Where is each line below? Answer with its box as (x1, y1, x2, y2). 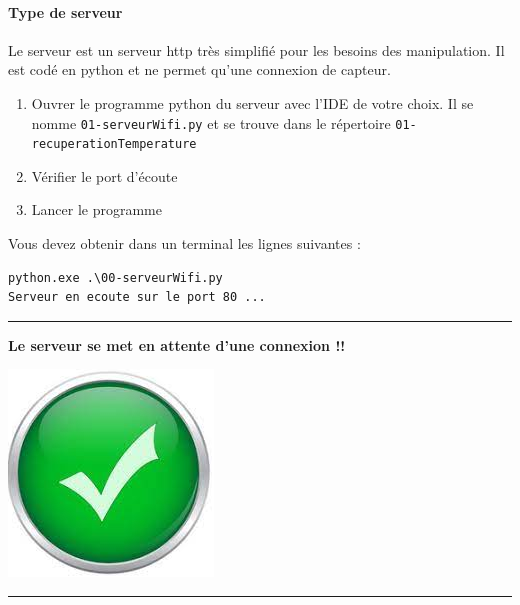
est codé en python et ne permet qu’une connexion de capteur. (8, 59, 391, 80)
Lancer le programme (31, 199, 162, 220)
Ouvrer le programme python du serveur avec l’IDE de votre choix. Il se (31, 92, 474, 113)
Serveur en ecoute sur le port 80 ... (8, 290, 266, 305)
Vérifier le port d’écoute (31, 165, 178, 186)
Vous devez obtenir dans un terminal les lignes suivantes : (8, 233, 361, 254)
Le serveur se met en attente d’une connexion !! (8, 334, 346, 355)
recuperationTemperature (31, 137, 197, 152)
